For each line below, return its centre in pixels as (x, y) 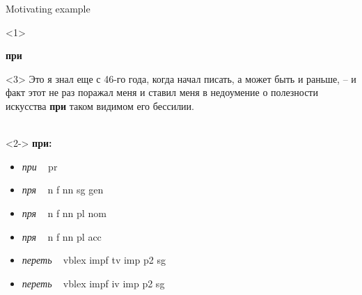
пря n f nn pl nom (64, 213)
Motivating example (48, 8)
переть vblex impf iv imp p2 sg (93, 283)
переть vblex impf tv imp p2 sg (94, 260)
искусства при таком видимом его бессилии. (100, 105)
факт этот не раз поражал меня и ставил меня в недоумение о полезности (162, 92)
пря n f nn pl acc (62, 236)
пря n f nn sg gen (63, 190)
